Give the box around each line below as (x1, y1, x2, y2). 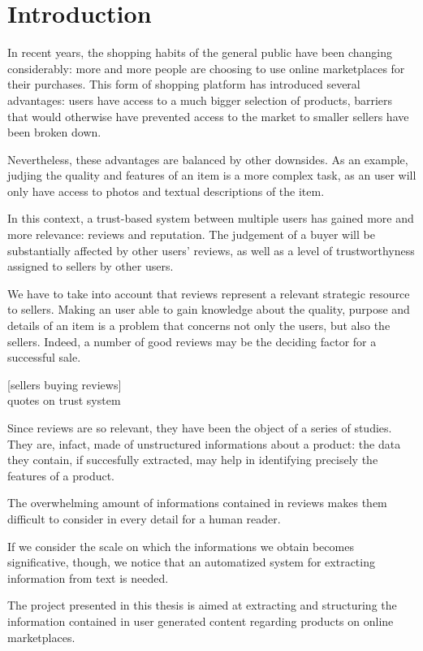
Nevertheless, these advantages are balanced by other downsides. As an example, (7, 150, 408, 167)
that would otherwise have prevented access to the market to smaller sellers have (7, 107, 409, 124)
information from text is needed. (7, 569, 169, 586)
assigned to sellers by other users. (7, 258, 174, 275)
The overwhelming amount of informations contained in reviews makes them (7, 494, 387, 511)
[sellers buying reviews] (7, 375, 122, 393)
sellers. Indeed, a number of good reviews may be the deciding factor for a (7, 332, 377, 349)
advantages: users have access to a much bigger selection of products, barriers (7, 91, 393, 108)
